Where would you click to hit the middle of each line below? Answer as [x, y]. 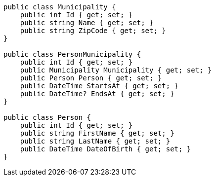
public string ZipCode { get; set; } [93, 31]
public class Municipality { [60, 7]
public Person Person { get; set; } [91, 78]
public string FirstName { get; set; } [97, 133]
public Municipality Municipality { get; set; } [116, 70]
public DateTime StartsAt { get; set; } [99, 86]
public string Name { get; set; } [87, 23]
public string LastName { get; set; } [95, 141]
